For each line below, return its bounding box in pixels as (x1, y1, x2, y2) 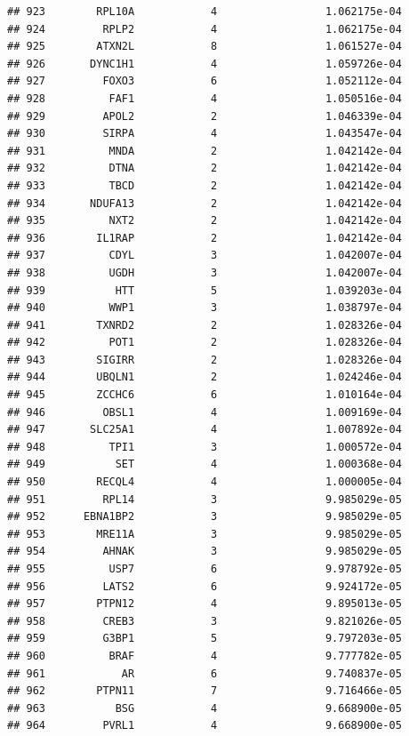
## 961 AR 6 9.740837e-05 (7, 667, 402, 680)
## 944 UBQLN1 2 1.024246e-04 (7, 371, 402, 384)
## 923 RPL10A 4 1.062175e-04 (7, 5, 402, 18)
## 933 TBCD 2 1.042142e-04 (7, 179, 402, 192)
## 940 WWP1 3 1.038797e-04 (7, 301, 402, 315)
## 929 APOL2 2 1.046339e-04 (7, 109, 402, 123)
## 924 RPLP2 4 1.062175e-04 (7, 22, 402, 36)
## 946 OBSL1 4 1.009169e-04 (7, 405, 402, 419)
